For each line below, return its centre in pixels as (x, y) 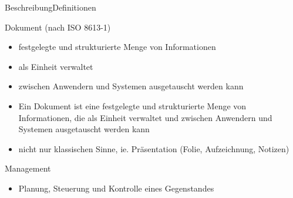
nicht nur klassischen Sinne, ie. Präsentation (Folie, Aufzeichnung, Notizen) (154, 148)
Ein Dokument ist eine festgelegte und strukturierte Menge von (132, 105)
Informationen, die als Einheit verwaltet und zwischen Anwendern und (145, 117)
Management (28, 168)
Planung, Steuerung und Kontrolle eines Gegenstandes (116, 188)
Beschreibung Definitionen (50, 7)
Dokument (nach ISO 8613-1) (58, 27)
